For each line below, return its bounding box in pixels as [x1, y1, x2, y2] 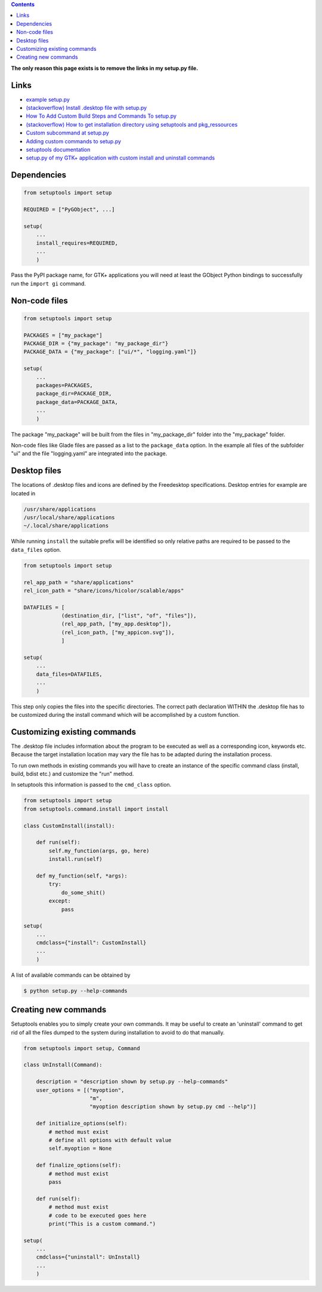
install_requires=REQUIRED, [36, 240, 119, 246]
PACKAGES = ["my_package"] [23, 332, 103, 339]
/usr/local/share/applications [23, 514, 116, 521]
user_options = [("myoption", [36, 1087, 125, 1093]
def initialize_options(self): [36, 1120, 128, 1127]
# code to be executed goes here [48, 1212, 147, 1219]
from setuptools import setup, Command [23, 1045, 140, 1051]
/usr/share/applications [23, 505, 97, 512]
